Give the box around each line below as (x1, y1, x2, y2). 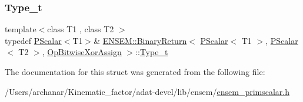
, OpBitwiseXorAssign (42, 46, 122, 58)
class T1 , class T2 (47, 23, 114, 35)
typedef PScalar (5, 34, 62, 46)
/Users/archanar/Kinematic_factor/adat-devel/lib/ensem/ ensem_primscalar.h (5, 85, 290, 97)
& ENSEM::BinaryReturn (94, 34, 187, 46)
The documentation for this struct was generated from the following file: (5, 66, 265, 77)
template (5, 23, 36, 35)
